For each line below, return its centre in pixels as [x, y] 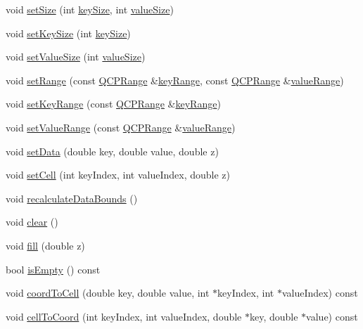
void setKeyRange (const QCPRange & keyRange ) [113, 104]
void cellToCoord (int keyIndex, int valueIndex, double [124, 316]
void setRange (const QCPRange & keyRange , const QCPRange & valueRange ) [175, 80]
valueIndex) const [320, 293]
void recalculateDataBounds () [72, 198]
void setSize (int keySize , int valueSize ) [90, 9]
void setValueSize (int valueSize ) [76, 57]
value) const [332, 316]
